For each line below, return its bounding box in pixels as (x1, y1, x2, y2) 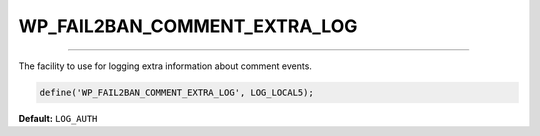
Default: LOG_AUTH (18, 112, 98, 124)
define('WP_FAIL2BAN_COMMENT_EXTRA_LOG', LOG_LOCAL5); (39, 86, 314, 98)
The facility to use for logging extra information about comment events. (18, 60, 312, 72)
